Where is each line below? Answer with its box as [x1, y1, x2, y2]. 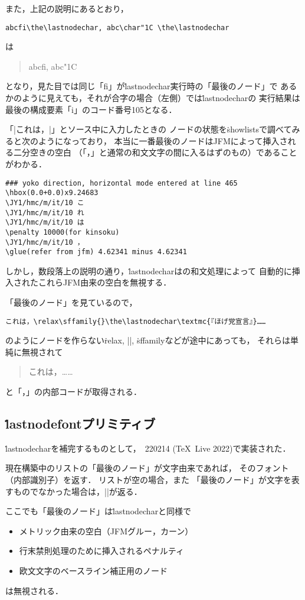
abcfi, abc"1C [28, 60, 77, 72]
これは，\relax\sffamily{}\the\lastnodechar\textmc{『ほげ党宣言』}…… [5, 317, 266, 326]
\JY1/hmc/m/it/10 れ [5, 208, 84, 217]
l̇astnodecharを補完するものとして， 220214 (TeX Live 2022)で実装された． [5, 442, 291, 454]
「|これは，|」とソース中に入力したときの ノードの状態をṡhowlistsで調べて [5, 123, 292, 135]
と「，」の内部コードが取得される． [5, 385, 142, 398]
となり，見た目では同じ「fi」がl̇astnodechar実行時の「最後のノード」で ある [5, 80, 297, 92]
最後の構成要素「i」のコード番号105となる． [5, 103, 177, 115]
